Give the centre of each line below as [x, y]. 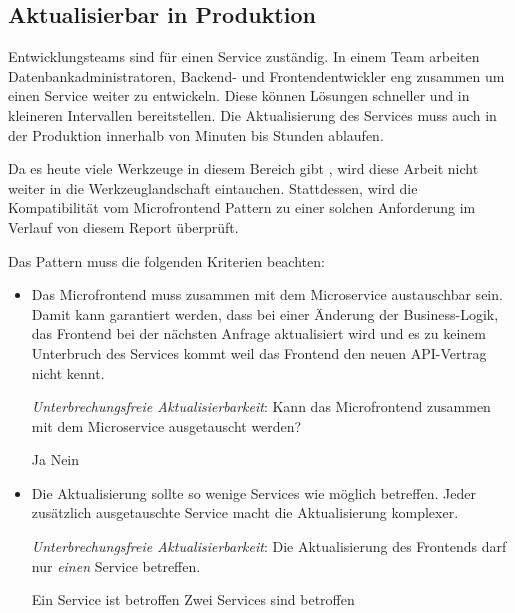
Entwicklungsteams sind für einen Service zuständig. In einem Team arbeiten [244, 56]
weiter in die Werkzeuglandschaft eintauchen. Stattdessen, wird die [213, 187]
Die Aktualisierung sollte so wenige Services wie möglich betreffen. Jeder [253, 492]
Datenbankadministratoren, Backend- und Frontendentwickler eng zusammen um [256, 75]
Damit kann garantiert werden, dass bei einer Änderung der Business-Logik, [265, 313]
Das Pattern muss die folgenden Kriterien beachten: [166, 260]
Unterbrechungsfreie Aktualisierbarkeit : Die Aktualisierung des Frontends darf [269, 546]
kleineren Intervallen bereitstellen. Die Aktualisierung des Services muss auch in [252, 114]
